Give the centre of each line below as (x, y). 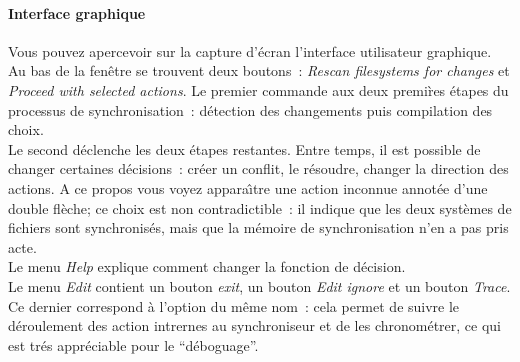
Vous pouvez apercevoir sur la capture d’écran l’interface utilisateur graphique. (250, 50)
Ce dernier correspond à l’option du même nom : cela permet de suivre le (234, 305)
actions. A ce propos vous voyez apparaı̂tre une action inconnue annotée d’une (248, 187)
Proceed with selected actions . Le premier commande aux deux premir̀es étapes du (258, 89)
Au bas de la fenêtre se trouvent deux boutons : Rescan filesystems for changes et (259, 70)
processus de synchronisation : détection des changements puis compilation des (250, 109)
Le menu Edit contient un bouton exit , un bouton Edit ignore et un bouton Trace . (259, 285)
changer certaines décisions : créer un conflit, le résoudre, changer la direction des (258, 168)
